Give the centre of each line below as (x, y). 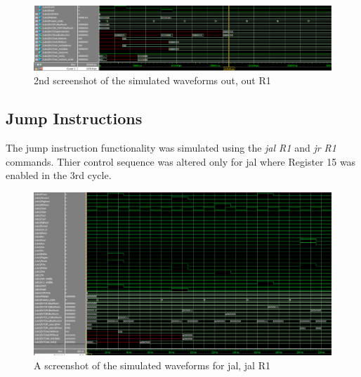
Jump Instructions (74, 118)
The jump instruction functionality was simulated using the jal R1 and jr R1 (171, 148)
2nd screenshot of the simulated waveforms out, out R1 (152, 80)
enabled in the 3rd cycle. (59, 175)
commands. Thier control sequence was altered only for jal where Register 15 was (181, 161)
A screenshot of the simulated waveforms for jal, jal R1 (152, 365)
